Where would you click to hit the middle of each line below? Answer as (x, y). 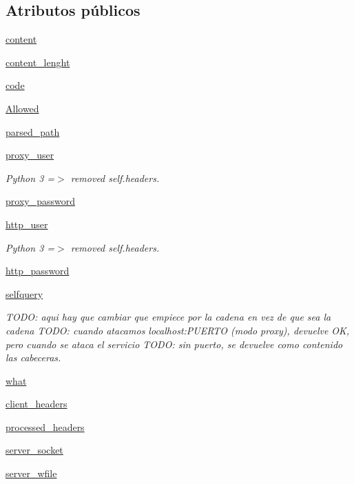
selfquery (24, 293)
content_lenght (38, 62)
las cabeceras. (33, 357)
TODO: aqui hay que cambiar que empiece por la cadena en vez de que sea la (168, 317)
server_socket (34, 450)
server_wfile (31, 473)
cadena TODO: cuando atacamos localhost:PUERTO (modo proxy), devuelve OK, (178, 330)
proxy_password (40, 201)
